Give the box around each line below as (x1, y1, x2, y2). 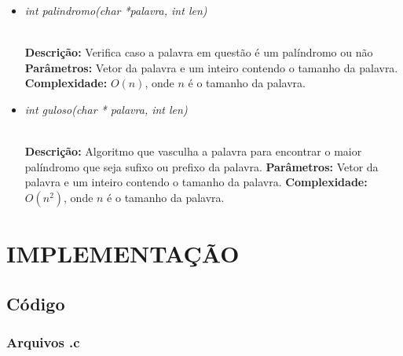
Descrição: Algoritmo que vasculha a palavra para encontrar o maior (24, 143, 362, 160)
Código (6, 291, 65, 315)
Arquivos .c (6, 332, 80, 352)
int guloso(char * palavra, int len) (24, 101, 188, 117)
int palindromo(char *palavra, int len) (24, 2, 207, 18)
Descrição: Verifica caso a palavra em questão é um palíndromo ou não (24, 44, 373, 61)
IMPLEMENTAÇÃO (6, 237, 240, 270)
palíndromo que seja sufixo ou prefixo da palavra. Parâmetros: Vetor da (24, 158, 379, 174)
